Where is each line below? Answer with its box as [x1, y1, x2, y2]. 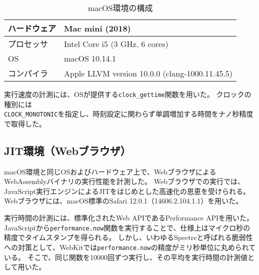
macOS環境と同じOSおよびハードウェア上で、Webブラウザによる [4, 166, 216, 176]
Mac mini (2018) [64, 22, 131, 34]
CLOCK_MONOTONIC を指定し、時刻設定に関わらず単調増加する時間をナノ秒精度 [4, 108, 253, 119]
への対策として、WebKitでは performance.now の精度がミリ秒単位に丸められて [4, 241, 256, 252]
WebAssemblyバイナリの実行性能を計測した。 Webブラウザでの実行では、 [4, 176, 244, 186]
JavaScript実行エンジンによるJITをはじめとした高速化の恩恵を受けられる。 [4, 185, 250, 196]
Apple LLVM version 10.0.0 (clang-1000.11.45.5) [64, 67, 233, 79]
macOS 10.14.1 [64, 52, 116, 64]
